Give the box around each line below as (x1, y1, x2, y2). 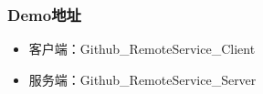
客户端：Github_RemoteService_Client (28, 39, 256, 58)
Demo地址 (7, 3, 81, 26)
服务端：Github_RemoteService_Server (28, 69, 257, 89)
